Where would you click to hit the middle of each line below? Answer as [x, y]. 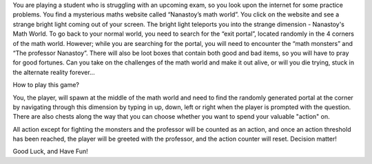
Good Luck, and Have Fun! [51, 152]
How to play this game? [46, 85]
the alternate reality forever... [54, 72]
